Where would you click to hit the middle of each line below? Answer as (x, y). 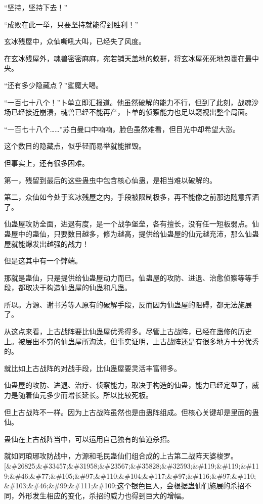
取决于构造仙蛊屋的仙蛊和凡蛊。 (78, 287)
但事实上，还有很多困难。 (47, 163)
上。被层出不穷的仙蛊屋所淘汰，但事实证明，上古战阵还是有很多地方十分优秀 (131, 341)
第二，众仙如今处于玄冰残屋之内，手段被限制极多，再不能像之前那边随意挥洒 (131, 197)
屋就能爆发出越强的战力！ (47, 243)
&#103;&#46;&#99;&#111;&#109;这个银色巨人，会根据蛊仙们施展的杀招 (124, 486)
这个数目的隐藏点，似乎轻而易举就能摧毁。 (75, 146)
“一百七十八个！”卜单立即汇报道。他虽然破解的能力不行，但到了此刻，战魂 (128, 102)
